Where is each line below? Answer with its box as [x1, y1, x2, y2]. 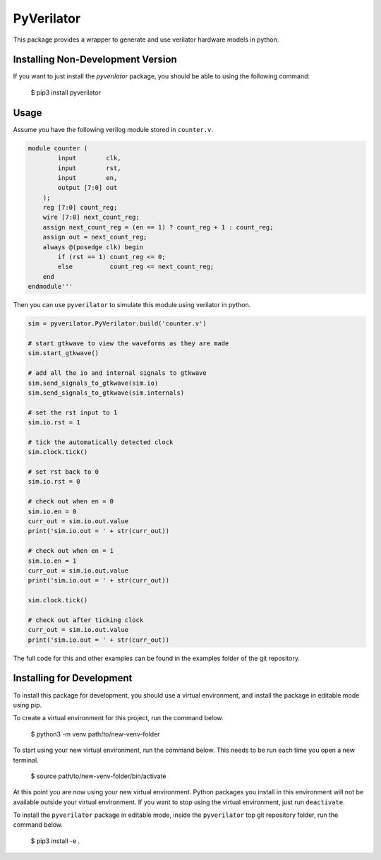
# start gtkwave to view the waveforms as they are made [28, 339, 229, 347]
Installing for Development [13, 672, 133, 684]
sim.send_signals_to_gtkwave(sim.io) [28, 378, 159, 387]
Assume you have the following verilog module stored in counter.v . [13, 125, 213, 133]
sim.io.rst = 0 [28, 477, 80, 486]
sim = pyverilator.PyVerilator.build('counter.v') [28, 320, 207, 328]
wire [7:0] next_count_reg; [42, 213, 140, 222]
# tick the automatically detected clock [28, 438, 174, 446]
